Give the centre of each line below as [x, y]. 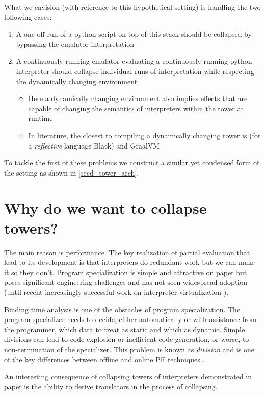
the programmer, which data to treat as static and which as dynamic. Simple [125, 329]
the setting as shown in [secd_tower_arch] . [72, 172]
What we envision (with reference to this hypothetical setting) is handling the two [132, 7]
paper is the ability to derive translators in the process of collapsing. [111, 386]
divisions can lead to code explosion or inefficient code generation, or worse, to [127, 339]
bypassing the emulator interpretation [75, 44]
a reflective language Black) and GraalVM [94, 145]
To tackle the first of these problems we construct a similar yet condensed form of [132, 163]
